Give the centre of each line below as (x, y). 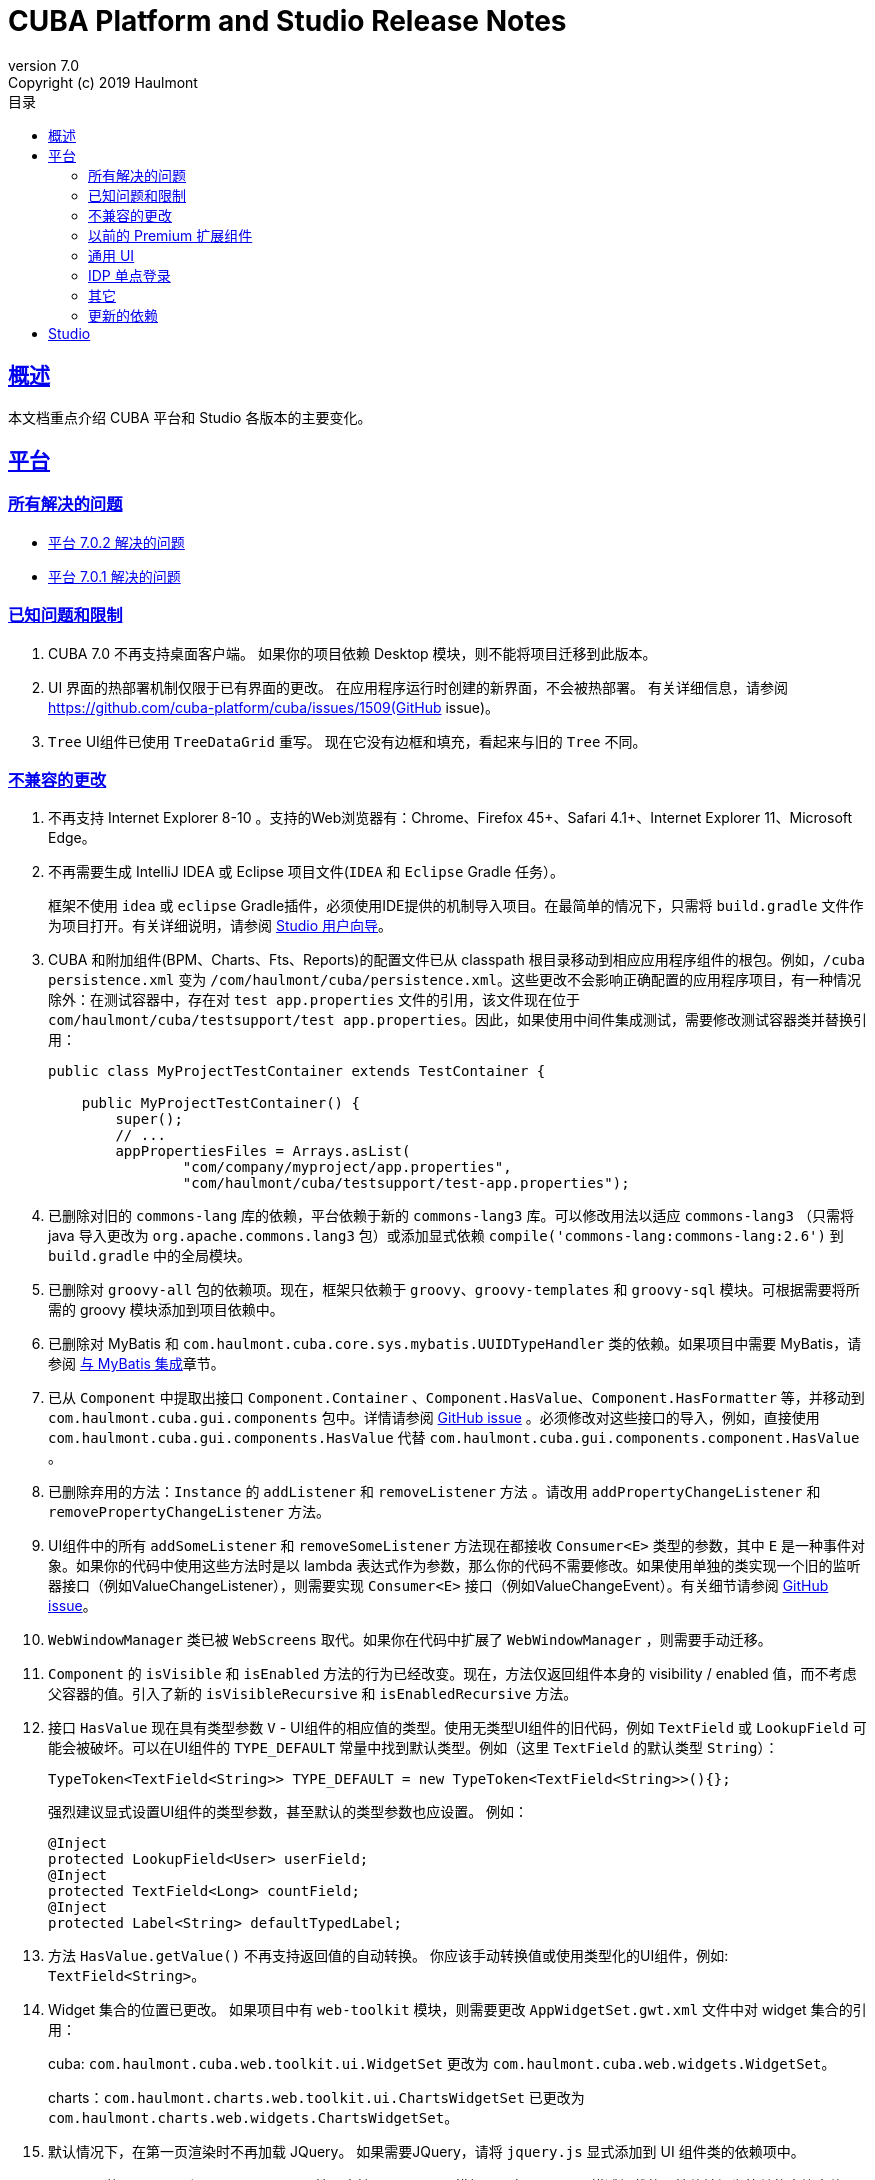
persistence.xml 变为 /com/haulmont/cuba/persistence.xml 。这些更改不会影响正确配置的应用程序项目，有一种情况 (454, 980)
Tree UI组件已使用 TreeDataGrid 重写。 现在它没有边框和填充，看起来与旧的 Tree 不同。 (347, 741)
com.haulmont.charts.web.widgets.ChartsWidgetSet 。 (253, 2118)
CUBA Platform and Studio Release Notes (287, 21)
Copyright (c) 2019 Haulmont (103, 82)
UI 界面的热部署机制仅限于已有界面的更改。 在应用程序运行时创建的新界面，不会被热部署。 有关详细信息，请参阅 (418, 687)
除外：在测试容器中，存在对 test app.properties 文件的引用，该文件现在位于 (314, 1000)
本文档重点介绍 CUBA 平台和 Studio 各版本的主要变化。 (190, 417)
